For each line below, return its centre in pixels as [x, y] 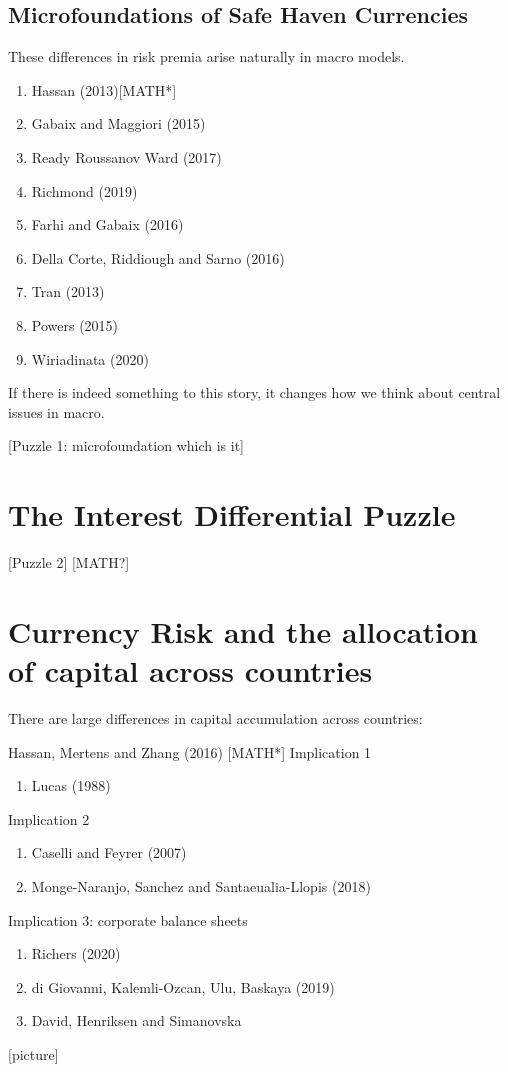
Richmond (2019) [84, 190]
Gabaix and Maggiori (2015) [118, 123]
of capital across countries [190, 670]
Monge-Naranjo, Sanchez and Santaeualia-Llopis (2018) [201, 885]
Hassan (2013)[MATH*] [104, 89]
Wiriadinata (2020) [90, 358]
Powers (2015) [75, 324]
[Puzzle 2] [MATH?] [69, 562]
